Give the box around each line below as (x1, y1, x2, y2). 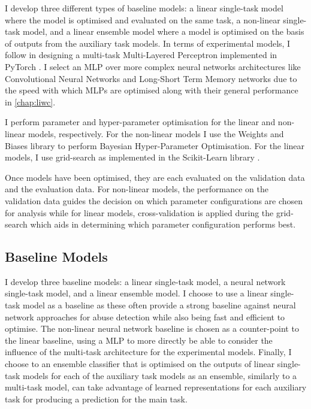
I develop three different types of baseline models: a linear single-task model (5, 2, 283, 14)
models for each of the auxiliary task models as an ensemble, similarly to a (23, 369, 297, 381)
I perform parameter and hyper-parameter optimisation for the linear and (5, 116, 276, 128)
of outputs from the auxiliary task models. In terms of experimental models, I (5, 37, 291, 49)
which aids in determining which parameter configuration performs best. (30, 218, 296, 231)
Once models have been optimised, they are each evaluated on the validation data (5, 171, 305, 183)
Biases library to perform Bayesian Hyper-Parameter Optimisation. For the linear (5, 139, 305, 152)
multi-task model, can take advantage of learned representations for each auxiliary (5, 381, 307, 393)
